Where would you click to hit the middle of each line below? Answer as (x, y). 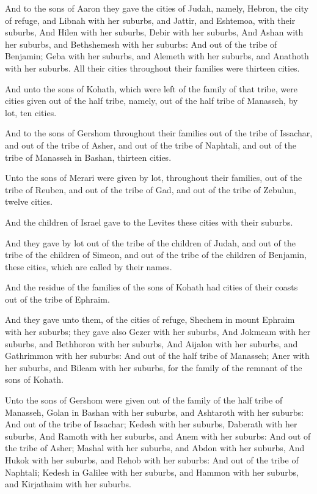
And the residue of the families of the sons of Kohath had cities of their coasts (151, 287)
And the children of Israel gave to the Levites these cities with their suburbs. (149, 222)
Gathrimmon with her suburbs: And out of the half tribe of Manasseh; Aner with (157, 356)
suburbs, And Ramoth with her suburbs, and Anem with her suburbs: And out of (158, 436)
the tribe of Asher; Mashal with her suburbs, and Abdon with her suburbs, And (155, 448)
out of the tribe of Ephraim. (57, 299)
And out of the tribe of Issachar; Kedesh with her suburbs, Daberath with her (151, 424)
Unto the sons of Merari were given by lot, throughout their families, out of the (154, 178)
